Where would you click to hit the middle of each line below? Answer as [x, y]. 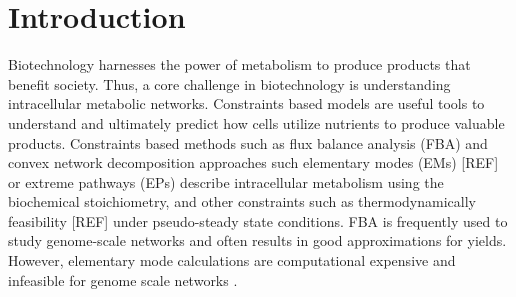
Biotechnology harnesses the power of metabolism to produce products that [239, 64]
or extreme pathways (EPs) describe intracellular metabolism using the [226, 181]
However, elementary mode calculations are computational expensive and [232, 260]
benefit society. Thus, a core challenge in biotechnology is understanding [229, 83]
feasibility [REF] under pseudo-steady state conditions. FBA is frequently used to [258, 220]
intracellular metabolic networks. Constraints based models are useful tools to [246, 103]
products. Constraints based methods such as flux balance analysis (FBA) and [248, 142]
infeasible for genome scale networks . [123, 279]
